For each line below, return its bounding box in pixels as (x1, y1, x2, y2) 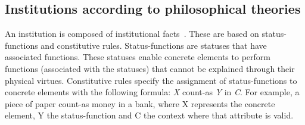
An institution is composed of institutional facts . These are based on (5, 27, 259, 40)
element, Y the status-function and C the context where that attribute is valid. (5, 109, 294, 121)
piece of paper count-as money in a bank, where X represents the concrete (5, 97, 275, 110)
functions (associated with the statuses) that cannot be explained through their (5, 62, 295, 74)
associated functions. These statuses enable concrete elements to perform (5, 51, 270, 63)
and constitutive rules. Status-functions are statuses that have (41, 39, 267, 51)
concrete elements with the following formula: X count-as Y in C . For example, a (5, 86, 300, 98)
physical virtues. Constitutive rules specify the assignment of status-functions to (5, 74, 297, 86)
